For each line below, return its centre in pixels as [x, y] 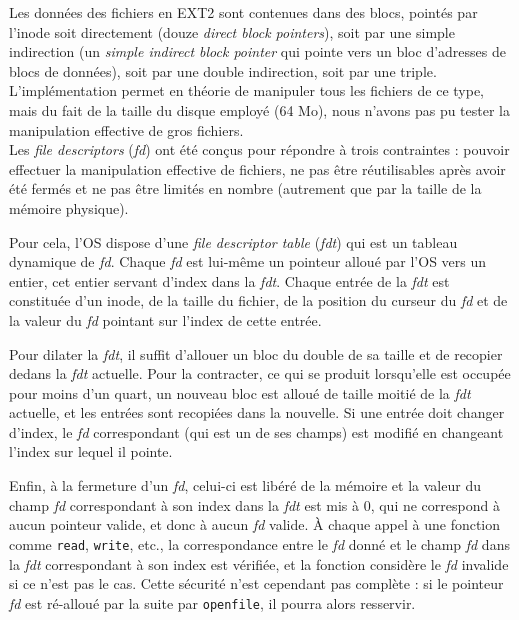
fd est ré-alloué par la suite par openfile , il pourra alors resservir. [212, 602]
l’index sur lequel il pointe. [91, 451]
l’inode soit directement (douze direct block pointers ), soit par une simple [232, 31]
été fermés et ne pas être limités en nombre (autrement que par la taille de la [245, 188]
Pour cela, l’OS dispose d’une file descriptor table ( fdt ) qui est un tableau [233, 241]
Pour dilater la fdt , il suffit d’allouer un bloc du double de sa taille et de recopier [256, 353]
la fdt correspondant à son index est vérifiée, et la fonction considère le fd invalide [259, 563]
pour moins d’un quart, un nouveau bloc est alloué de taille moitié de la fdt [240, 392]
